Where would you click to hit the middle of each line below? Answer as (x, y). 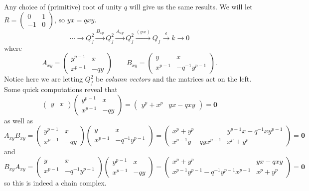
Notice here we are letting (43, 79)
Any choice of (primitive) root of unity (63, 6)
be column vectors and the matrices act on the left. (174, 79)
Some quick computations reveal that (61, 89)
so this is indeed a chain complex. (55, 182)
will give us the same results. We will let (191, 6)
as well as (19, 120)
